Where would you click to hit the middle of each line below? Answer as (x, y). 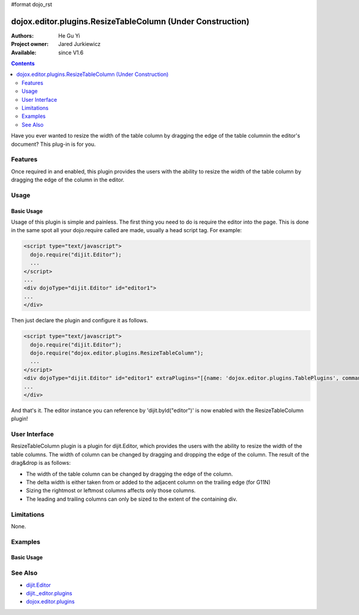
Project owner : (30, 44)
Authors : (22, 35)
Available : (24, 52)
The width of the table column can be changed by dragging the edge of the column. (130, 474)
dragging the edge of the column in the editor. (68, 180)
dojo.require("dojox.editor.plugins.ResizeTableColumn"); (117, 353)
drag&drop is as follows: (41, 463)
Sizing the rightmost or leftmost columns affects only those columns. (111, 491)
